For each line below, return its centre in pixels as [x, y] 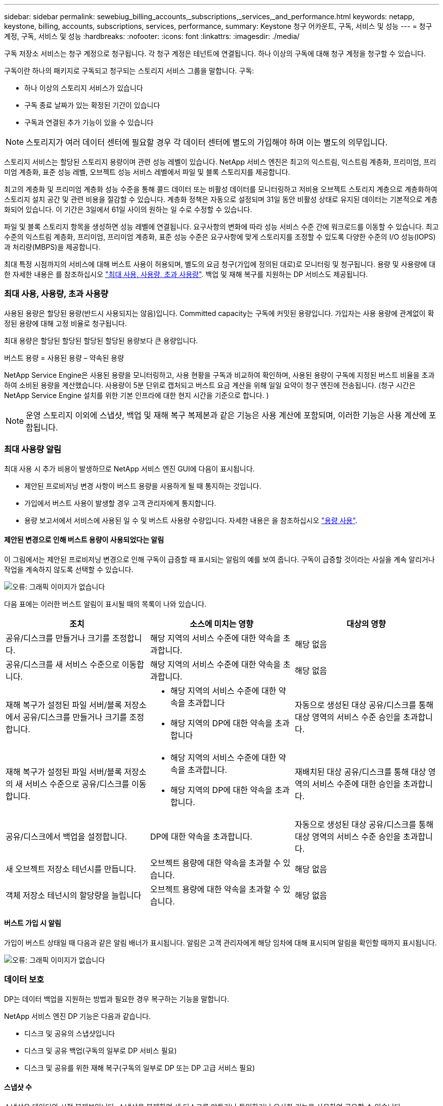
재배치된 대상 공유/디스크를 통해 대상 [360, 772]
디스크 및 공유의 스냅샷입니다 [70, 1033]
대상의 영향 [366, 624]
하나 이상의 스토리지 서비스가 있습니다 [84, 88]
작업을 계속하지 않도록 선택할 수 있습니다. [69, 569]
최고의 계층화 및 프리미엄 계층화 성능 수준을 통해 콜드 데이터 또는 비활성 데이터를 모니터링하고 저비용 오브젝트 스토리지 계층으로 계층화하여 [221, 189]
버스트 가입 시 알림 [33, 923]
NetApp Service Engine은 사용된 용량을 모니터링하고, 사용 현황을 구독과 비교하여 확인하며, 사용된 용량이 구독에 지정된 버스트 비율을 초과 [219, 375]
